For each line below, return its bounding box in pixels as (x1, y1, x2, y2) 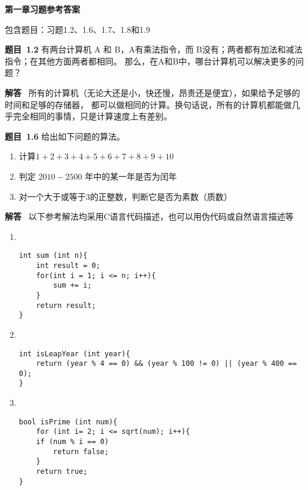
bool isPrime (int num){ (19, 417, 118, 426)
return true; (36, 467, 88, 476)
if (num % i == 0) (36, 437, 109, 446)
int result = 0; (36, 261, 100, 270)
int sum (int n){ (19, 251, 88, 260)
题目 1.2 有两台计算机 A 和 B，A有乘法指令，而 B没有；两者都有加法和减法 (5, 43, 303, 56)
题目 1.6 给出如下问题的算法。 (5, 130, 125, 142)
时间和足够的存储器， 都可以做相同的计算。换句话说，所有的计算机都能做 (5, 98, 292, 110)
